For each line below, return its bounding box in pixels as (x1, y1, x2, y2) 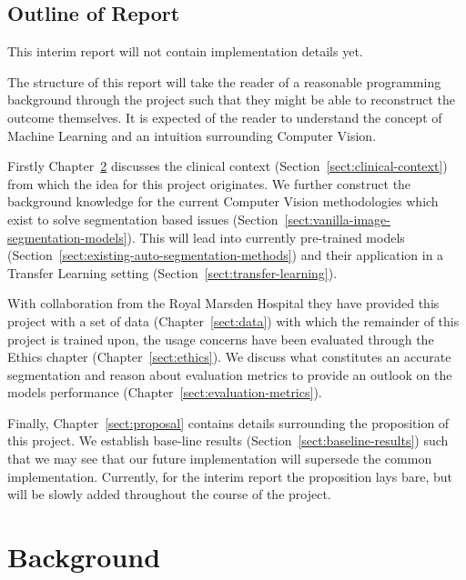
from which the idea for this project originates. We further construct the (7, 174, 411, 193)
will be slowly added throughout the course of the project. (7, 485, 331, 504)
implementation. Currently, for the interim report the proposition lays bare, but (7, 466, 452, 485)
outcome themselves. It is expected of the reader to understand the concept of (7, 107, 442, 126)
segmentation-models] (7, 227, 127, 246)
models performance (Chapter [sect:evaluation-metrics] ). (7, 383, 322, 402)
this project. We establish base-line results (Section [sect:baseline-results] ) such (7, 431, 449, 450)
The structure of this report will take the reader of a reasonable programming (7, 72, 441, 91)
